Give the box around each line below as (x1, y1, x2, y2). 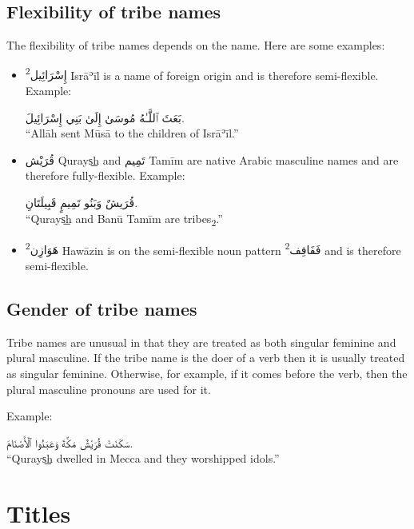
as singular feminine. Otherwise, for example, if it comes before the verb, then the (6, 364, 408, 381)
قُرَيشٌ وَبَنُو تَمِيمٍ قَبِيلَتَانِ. (25, 194, 138, 211)
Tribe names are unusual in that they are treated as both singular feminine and (6, 333, 396, 350)
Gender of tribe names (6, 296, 197, 320)
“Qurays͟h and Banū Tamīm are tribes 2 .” (25, 209, 223, 229)
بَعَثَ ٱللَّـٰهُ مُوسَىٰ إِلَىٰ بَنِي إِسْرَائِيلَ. (25, 109, 185, 125)
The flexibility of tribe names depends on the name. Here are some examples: (6, 37, 385, 54)
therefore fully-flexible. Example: (25, 167, 185, 184)
